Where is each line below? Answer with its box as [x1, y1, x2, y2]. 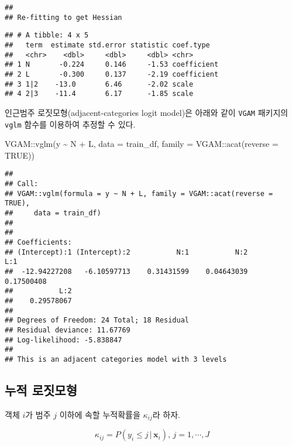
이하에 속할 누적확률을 [59, 408, 140, 420]
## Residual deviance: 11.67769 [5, 325, 130, 334]
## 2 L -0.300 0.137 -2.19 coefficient [5, 70, 219, 78]
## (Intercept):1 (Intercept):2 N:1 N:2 [5, 248, 248, 256]
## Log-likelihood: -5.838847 [5, 335, 122, 344]
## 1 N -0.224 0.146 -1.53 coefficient [5, 60, 219, 69]
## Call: [5, 180, 39, 188]
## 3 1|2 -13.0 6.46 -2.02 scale [5, 80, 194, 88]
